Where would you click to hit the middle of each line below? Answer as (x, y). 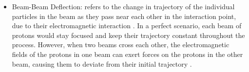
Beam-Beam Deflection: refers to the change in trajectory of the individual (123, 6)
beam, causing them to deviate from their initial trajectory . (102, 63)
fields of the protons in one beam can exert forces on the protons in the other (127, 54)
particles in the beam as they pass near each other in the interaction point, (124, 16)
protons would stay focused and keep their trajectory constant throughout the (128, 35)
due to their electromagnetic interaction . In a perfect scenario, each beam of (127, 26)
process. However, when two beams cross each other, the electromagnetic (121, 45)
